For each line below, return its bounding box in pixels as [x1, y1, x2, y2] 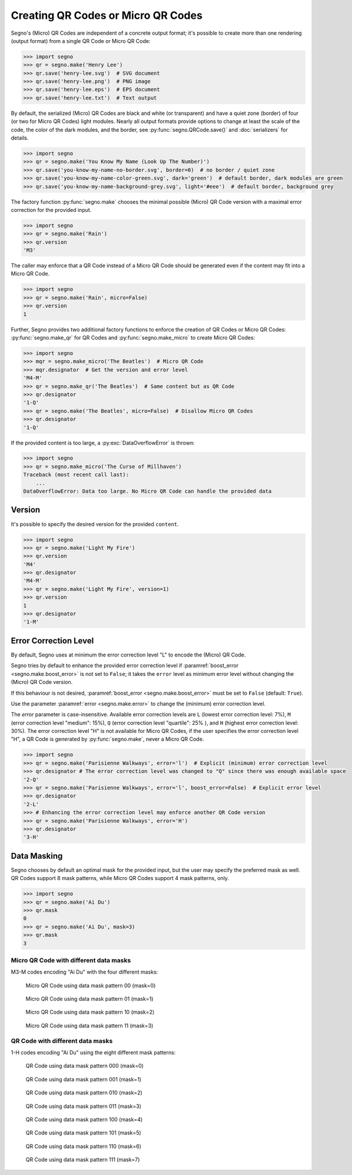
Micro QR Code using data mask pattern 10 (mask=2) [25, 1008, 155, 1015]
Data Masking [11, 851, 63, 861]
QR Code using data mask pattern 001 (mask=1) [25, 1076, 141, 1083]
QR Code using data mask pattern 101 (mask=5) [25, 1129, 141, 1136]
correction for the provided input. [11, 206, 92, 213]
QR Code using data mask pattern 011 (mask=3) [25, 1103, 141, 1110]
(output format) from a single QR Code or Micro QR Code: [11, 37, 151, 44]
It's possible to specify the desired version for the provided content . [11, 520, 179, 527]
